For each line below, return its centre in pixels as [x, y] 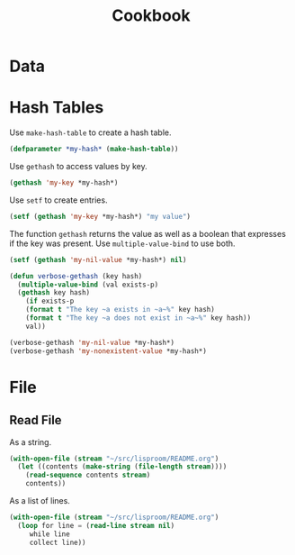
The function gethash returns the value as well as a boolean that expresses [147, 233]
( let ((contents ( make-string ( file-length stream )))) [122, 467]
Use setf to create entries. [58, 200]
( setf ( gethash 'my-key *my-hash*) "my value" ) [100, 216]
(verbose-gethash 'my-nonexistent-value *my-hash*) [108, 351]
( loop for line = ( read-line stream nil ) [96, 525]
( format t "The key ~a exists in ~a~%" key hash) [121, 310]
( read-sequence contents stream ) [88, 475]
